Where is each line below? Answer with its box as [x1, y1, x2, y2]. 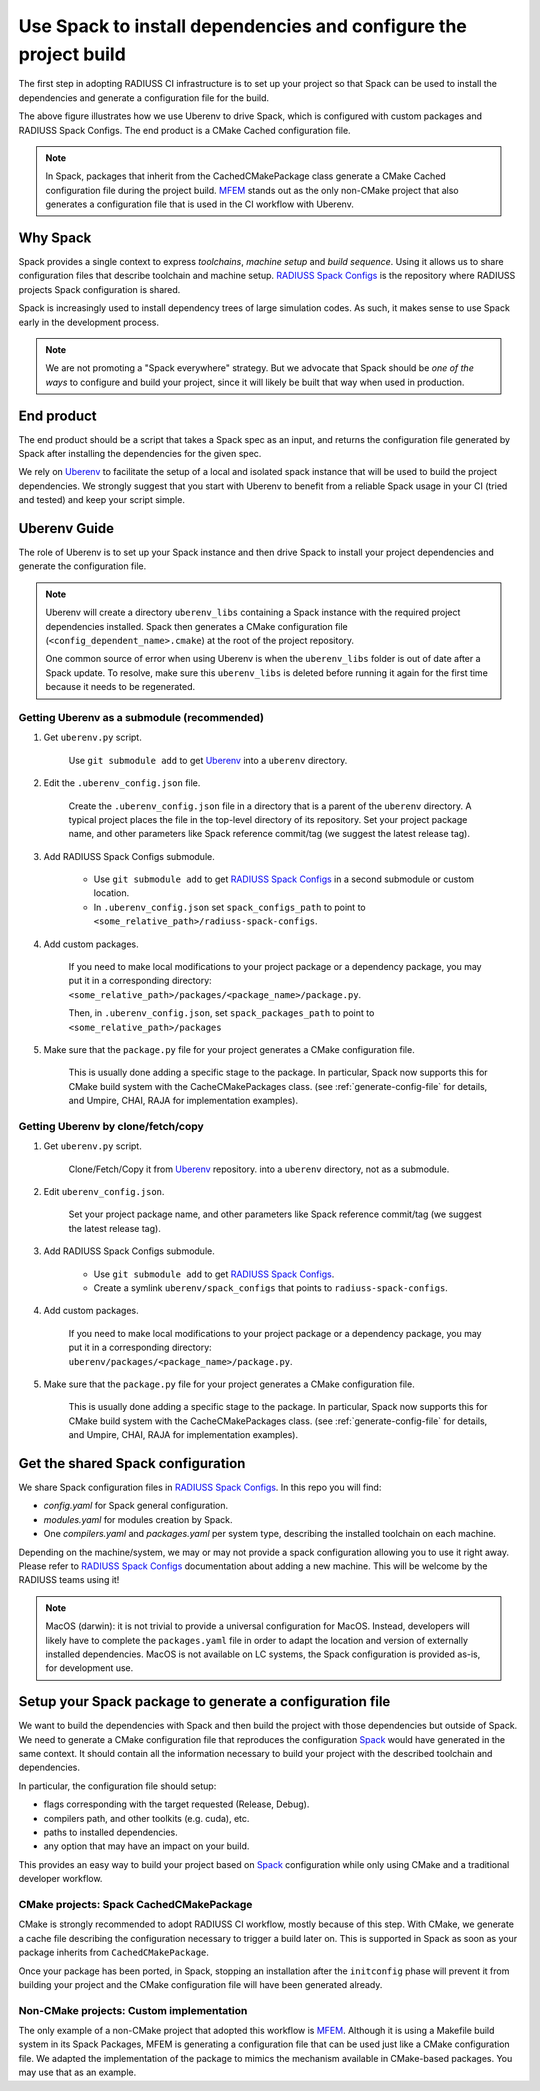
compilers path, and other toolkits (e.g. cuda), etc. [43, 1812, 250, 1824]
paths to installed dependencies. [43, 1826, 179, 1839]
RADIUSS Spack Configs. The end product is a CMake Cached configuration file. [18, 124, 351, 136]
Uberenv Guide [18, 520, 115, 537]
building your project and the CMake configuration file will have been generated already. [18, 1978, 383, 1990]
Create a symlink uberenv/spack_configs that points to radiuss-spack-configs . [93, 1282, 449, 1294]
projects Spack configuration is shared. [18, 283, 181, 295]
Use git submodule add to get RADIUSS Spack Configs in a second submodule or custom [93, 873, 475, 885]
